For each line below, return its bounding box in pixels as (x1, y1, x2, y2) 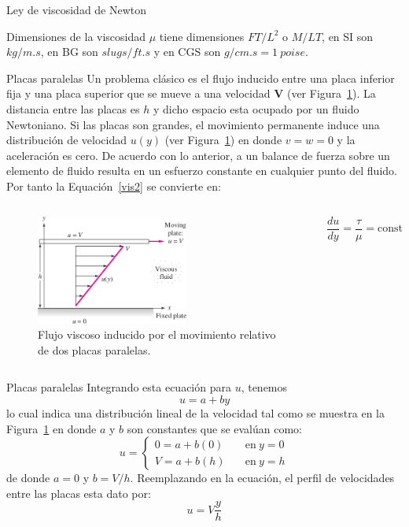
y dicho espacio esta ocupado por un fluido (153, 100, 359, 117)
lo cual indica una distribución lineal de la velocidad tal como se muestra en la (6, 404, 385, 421)
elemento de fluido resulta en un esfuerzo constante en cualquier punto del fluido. (6, 162, 397, 179)
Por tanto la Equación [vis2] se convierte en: (6, 177, 221, 194)
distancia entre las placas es (6, 100, 140, 117)
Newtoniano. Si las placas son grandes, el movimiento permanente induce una (6, 116, 380, 132)
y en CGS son (153, 43, 221, 60)
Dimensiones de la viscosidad (6, 28, 146, 44)
